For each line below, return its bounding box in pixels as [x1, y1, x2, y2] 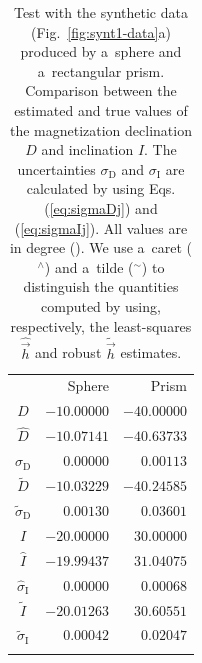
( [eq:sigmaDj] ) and [44, 197, 158, 218]
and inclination [41, 139, 134, 160]
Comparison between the [25, 80, 177, 101]
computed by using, [41, 295, 161, 316]
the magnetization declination [9, 119, 192, 140]
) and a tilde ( [44, 256, 134, 277]
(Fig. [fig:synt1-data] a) [30, 21, 171, 42]
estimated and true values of [14, 99, 188, 120]
